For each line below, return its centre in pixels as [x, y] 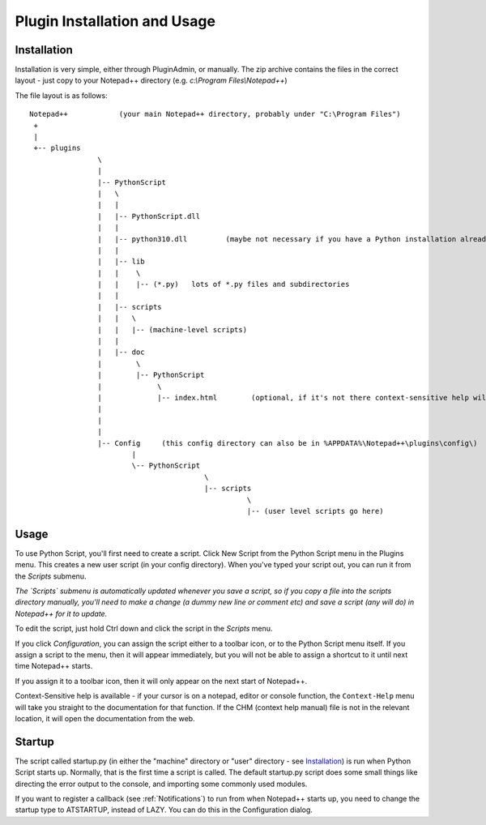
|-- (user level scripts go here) [315, 511]
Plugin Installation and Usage [115, 21]
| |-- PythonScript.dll [149, 216]
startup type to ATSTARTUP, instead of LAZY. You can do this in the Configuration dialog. [164, 810]
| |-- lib [121, 262]
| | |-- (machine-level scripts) [172, 329]
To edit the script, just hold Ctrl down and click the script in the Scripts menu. [144, 629]
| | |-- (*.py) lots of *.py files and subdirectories [224, 284]
